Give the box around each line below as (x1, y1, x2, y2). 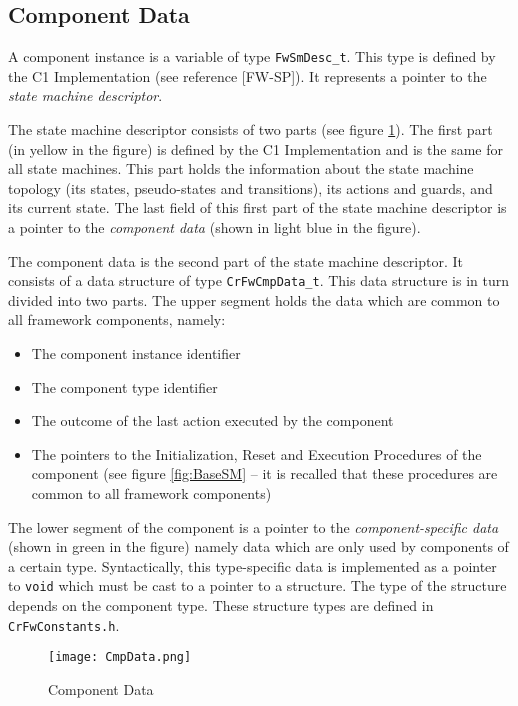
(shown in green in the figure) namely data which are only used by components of (8, 536, 509, 557)
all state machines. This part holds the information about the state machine (8, 158, 474, 179)
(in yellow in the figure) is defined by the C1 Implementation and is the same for (8, 138, 503, 159)
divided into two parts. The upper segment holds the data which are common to (8, 289, 500, 310)
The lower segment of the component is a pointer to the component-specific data (8, 516, 499, 537)
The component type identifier (31, 376, 218, 397)
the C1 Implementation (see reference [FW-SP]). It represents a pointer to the (8, 65, 487, 86)
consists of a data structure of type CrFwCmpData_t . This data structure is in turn (8, 270, 509, 291)
